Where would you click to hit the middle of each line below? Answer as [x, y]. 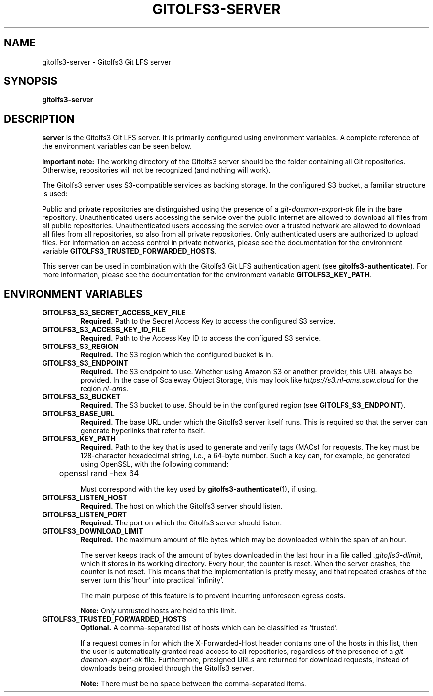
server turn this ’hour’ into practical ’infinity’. [152, 580]
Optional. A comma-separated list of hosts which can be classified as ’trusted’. [209, 628]
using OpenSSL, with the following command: [154, 464]
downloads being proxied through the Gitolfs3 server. [167, 668]
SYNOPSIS [31, 81]
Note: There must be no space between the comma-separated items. [193, 684]
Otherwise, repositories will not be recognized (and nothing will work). [156, 170]
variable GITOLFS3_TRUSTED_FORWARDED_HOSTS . [129, 251]
